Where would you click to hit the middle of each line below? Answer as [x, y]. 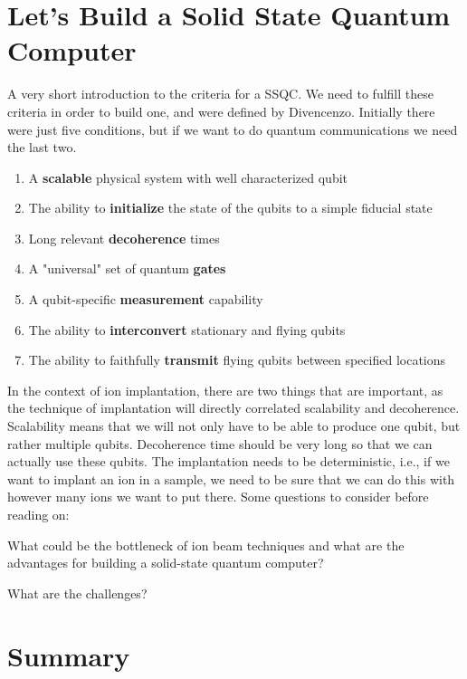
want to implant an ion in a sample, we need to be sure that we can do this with [231, 478]
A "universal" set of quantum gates [127, 268]
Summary [69, 655]
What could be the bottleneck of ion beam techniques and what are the [206, 545]
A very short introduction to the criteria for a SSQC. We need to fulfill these [220, 94]
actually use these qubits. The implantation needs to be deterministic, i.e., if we [229, 461]
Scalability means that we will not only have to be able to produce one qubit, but [234, 426]
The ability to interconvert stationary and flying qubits [187, 329]
